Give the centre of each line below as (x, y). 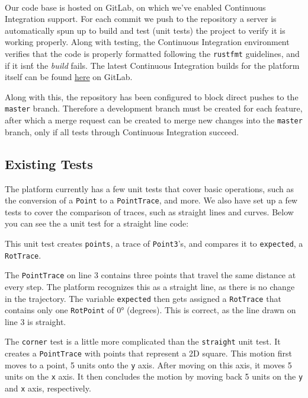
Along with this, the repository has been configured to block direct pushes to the (152, 96)
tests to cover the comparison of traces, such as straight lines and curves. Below (149, 211)
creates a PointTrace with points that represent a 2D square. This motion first (149, 353)
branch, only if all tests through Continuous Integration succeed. (122, 131)
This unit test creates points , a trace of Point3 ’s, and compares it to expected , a (154, 243)
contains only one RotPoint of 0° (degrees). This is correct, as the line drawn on (150, 310)
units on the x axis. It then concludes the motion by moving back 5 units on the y (154, 376)
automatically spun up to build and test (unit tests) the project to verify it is (145, 30)
